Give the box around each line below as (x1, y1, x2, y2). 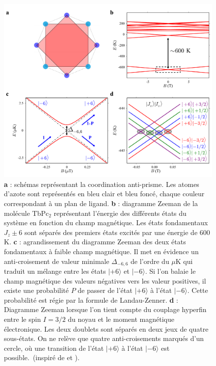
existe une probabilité (4, 285, 69, 295)
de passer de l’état (78, 285, 133, 295)
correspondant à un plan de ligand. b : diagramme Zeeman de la (4, 198, 198, 208)
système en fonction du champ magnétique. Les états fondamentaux (4, 217, 208, 228)
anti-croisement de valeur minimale (4, 256, 109, 266)
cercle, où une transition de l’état (4, 342, 104, 353)
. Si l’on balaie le (145, 265, 196, 276)
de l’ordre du (131, 256, 169, 266)
